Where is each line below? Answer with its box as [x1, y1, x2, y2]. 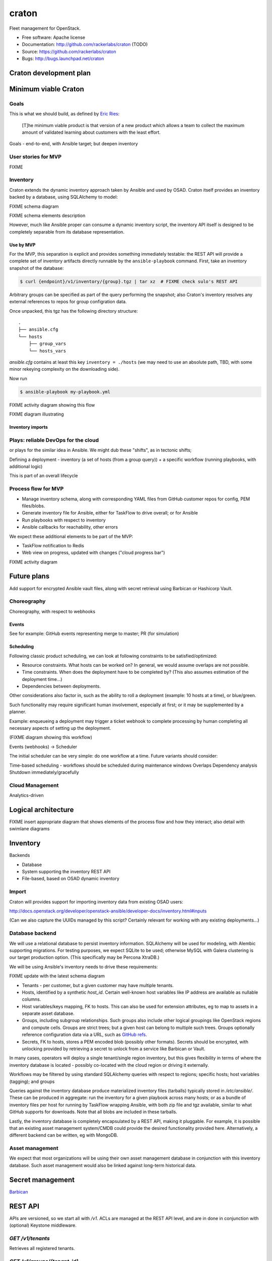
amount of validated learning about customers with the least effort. [22, 129, 161, 136]
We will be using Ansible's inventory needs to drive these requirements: [9, 963, 158, 969]
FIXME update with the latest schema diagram [9, 973, 105, 979]
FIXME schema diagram [9, 203, 59, 209]
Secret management [9, 1175, 75, 1184]
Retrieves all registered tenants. [9, 1245, 75, 1251]
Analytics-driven [9, 792, 44, 798]
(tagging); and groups [9, 1078, 55, 1084]
